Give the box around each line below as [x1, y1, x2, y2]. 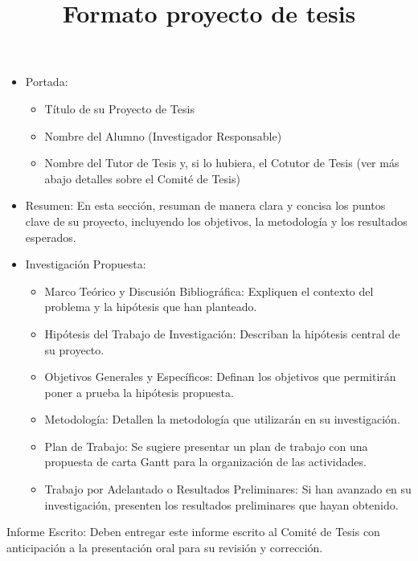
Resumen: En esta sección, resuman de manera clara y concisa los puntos [25, 197, 386, 214]
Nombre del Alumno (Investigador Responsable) [44, 127, 282, 144]
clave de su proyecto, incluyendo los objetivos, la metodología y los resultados [25, 212, 408, 229]
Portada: [25, 73, 68, 90]
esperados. [25, 228, 76, 245]
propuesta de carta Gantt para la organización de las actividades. [44, 453, 367, 470]
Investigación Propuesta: [25, 256, 146, 272]
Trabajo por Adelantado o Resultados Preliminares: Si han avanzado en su [44, 481, 412, 498]
